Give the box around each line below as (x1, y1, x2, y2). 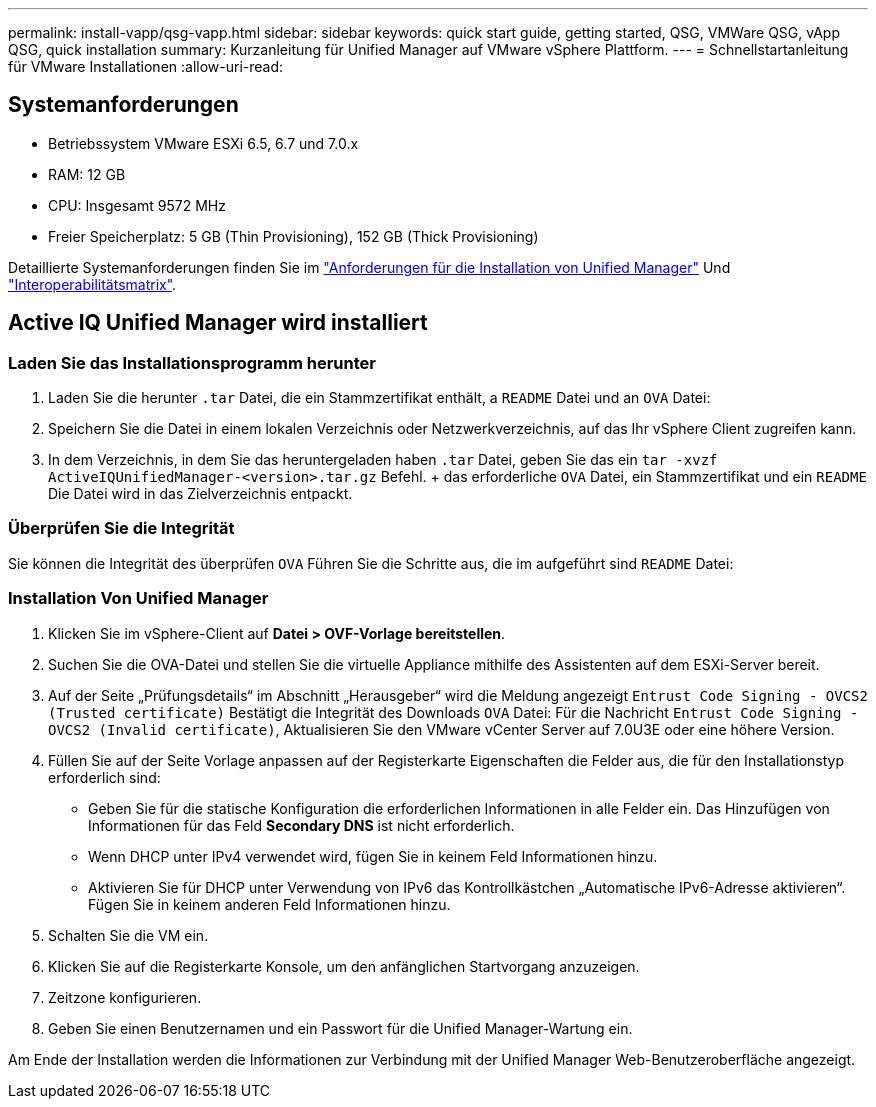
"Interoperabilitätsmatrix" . (8, 275, 177, 293)
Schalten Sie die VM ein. (48, 926, 209, 944)
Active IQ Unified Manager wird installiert (8, 310, 428, 336)
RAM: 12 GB (48, 165, 126, 183)
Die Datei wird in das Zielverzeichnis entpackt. (48, 485, 353, 503)
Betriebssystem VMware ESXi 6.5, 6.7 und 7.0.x (48, 134, 359, 152)
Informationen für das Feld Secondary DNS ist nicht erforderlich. (88, 816, 515, 834)
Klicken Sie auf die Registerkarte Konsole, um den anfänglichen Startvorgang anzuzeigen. (48, 957, 640, 975)
